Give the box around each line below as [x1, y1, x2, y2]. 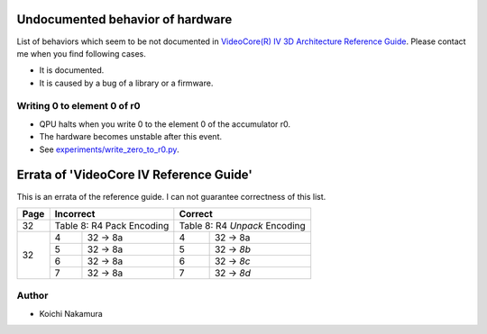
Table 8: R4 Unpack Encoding [179, 219, 306, 231]
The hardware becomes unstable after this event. [39, 131, 223, 142]
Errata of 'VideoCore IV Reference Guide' [16, 167, 253, 183]
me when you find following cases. [16, 48, 146, 59]
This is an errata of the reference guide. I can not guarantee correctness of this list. [16, 191, 326, 202]
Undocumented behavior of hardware [16, 12, 233, 27]
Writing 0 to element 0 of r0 [16, 100, 141, 113]
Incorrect [54, 207, 96, 220]
